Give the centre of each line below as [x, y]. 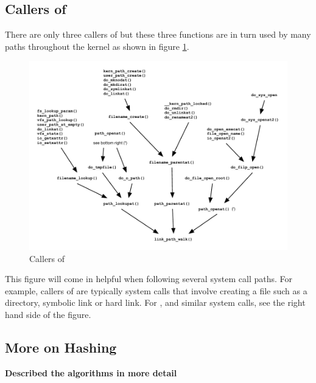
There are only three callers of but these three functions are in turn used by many [158, 34]
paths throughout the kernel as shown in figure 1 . [97, 46]
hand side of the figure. [48, 314]
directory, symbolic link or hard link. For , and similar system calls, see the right [155, 302]
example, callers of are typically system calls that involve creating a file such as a [156, 290]
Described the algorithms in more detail [91, 372]
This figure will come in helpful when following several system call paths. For [149, 279]
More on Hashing [61, 347]
